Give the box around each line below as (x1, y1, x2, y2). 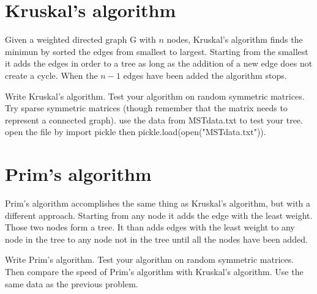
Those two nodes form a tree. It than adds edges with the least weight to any (5, 221, 295, 233)
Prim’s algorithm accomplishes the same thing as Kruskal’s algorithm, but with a (5, 197, 311, 209)
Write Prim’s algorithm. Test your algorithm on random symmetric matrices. (5, 253, 294, 266)
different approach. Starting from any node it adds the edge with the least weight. (5, 208, 313, 221)
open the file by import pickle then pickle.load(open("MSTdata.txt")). (5, 125, 266, 138)
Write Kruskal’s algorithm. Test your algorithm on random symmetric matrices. (5, 89, 305, 102)
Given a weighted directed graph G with (5, 33, 156, 46)
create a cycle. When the (5, 68, 98, 81)
